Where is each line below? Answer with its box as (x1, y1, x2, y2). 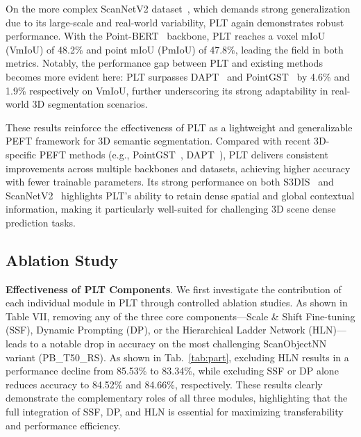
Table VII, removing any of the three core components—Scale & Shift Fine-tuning (6, 308, 355, 323)
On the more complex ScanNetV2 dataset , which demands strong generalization (6, 1, 351, 15)
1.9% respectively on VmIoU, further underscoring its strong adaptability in (6, 83, 328, 97)
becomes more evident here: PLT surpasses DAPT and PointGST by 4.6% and (6, 69, 350, 83)
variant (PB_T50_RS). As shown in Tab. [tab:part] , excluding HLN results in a (6, 349, 349, 364)
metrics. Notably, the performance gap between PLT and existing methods (6, 56, 323, 70)
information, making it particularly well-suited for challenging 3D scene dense (6, 201, 336, 216)
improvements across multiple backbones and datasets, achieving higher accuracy (6, 160, 351, 175)
